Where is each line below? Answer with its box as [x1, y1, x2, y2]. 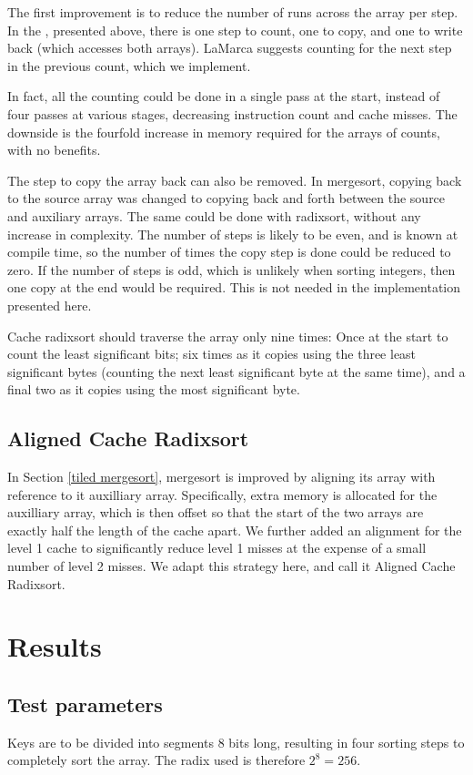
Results [7, 627, 102, 665]
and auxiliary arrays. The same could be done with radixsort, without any [7, 206, 421, 225]
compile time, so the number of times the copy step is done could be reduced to [7, 242, 451, 261]
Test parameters [7, 690, 163, 718]
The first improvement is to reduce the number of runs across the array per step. [7, 3, 458, 21]
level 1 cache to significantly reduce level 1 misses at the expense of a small [7, 538, 427, 557]
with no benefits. [7, 140, 101, 159]
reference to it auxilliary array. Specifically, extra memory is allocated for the [7, 484, 438, 504]
